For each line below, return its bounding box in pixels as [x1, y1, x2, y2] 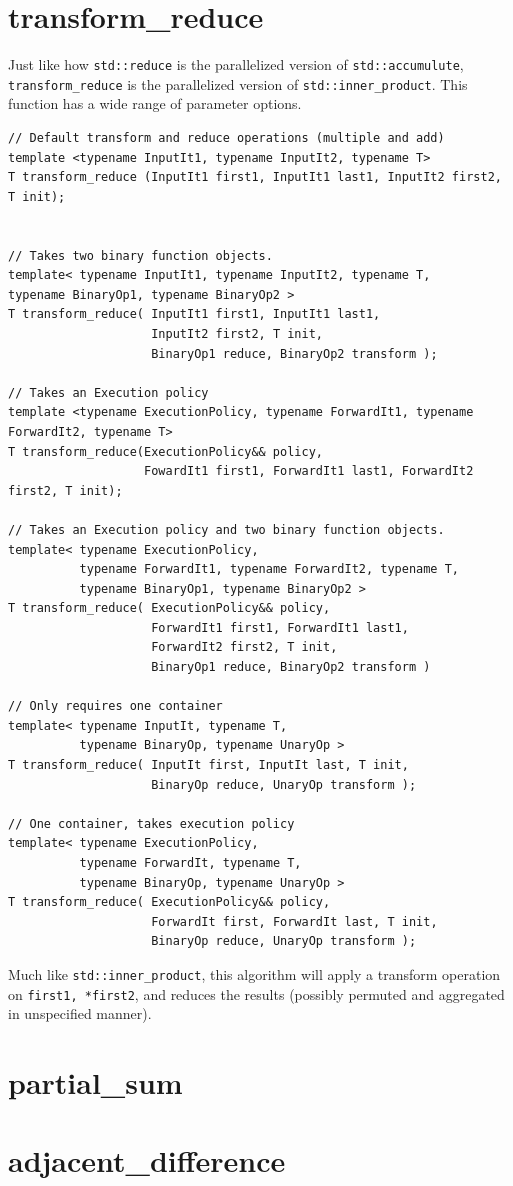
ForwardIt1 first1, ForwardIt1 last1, [151, 620, 409, 635]
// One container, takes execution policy [8, 816, 295, 831]
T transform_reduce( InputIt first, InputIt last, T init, [8, 758, 409, 773]
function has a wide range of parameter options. [8, 93, 302, 114]
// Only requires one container [8, 699, 223, 714]
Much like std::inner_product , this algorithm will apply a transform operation [8, 963, 501, 984]
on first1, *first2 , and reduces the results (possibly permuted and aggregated [8, 983, 505, 1004]
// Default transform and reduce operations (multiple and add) [8, 131, 445, 146]
